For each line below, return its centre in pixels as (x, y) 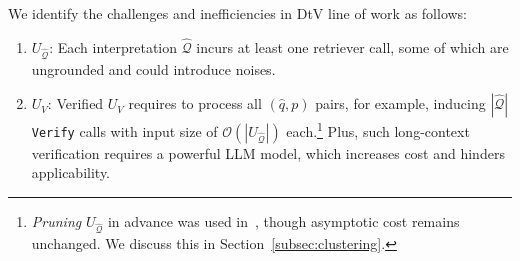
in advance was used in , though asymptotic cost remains (283, 221)
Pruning (56, 221)
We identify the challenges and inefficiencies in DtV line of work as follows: (238, 13)
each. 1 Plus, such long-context (378, 129)
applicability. (71, 172)
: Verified (75, 103)
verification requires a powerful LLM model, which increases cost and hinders (268, 152)
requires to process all (195, 103)
